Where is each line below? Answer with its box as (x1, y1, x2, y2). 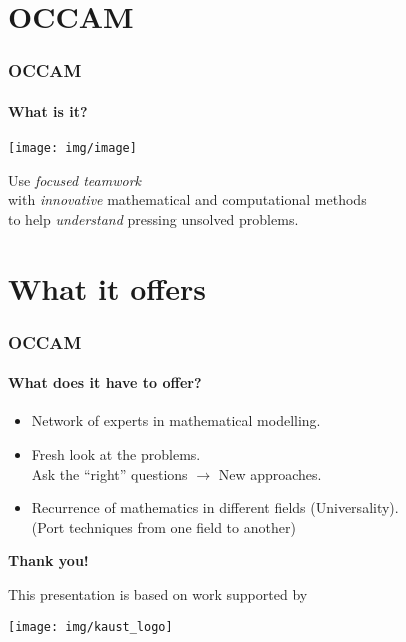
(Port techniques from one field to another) (31, 516, 296, 537)
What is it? (8, 100, 88, 121)
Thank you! (8, 550, 89, 571)
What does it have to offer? (8, 372, 202, 393)
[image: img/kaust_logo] (8, 619, 173, 634)
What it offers (8, 267, 206, 308)
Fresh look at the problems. (31, 444, 201, 465)
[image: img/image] (8, 141, 137, 156)
